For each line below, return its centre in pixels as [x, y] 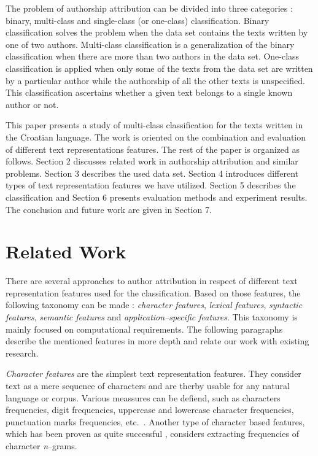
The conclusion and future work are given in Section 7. [109, 209]
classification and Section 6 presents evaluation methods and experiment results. [157, 197]
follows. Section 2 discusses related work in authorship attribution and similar [152, 161]
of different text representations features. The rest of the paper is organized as [153, 149]
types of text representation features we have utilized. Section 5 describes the [151, 185]
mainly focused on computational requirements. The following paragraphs [144, 329]
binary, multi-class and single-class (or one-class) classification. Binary [138, 20]
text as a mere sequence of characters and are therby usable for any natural [148, 385]
